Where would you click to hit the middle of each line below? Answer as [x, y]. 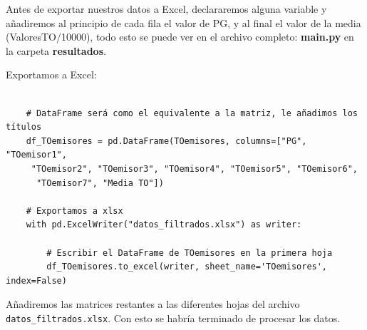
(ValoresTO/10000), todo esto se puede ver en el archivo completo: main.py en [180, 37]
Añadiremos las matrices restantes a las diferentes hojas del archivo [153, 304]
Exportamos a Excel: [51, 74]
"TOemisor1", [36, 155]
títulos [24, 127]
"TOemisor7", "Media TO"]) [100, 183]
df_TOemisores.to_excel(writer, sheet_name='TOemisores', [187, 267]
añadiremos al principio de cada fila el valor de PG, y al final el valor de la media [183, 22]
